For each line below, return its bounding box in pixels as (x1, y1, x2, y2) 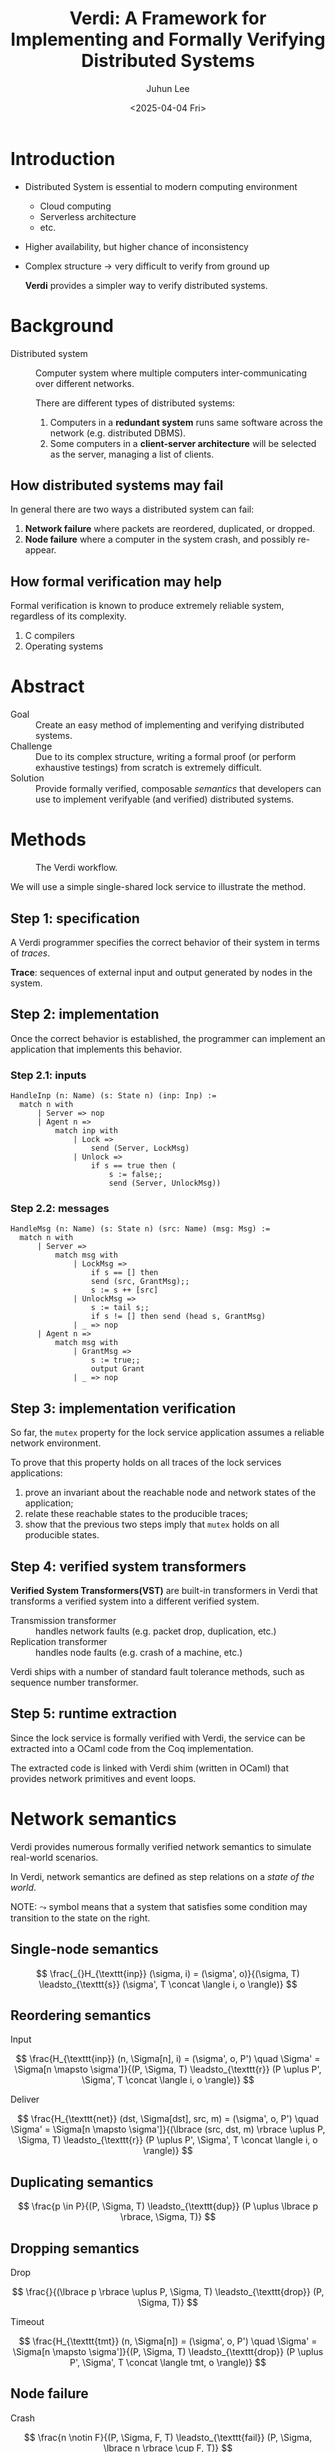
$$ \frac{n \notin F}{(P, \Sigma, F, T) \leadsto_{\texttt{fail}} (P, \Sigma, (23, 2431, 313, 2443)
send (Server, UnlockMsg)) (108, 1178, 222, 1189)
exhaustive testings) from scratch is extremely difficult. (35, 762, 262, 774)
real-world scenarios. (10, 1851, 99, 1863)
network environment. (10, 1437, 102, 1449)
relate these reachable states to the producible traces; (24, 1508, 249, 1520)
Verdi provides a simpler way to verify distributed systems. (24, 279, 268, 291)
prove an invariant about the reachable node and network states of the (24, 1487, 317, 1499)
